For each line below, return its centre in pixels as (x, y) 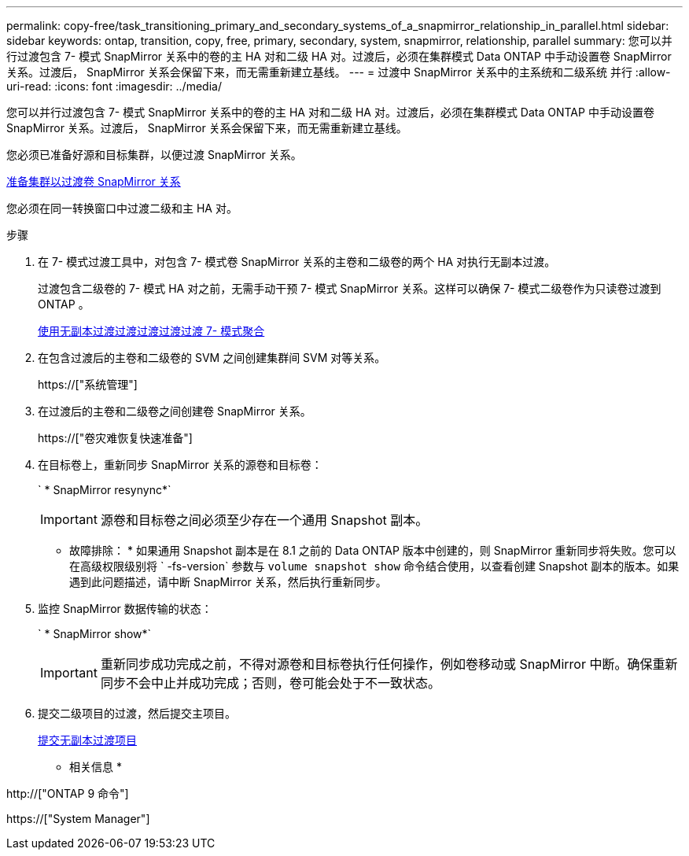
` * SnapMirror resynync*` (105, 490)
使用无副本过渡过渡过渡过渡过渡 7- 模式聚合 (151, 331)
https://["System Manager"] (78, 819)
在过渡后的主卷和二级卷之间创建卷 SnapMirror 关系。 (175, 411)
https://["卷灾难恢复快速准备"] (115, 438)
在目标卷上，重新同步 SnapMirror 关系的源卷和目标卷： (180, 465)
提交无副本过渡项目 (87, 740)
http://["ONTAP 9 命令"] (68, 793)
